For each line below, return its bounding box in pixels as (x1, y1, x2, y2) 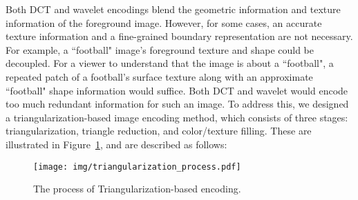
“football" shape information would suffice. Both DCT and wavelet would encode (6, 83, 348, 97)
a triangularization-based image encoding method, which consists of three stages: (6, 110, 348, 124)
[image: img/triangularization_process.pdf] (33, 161, 241, 172)
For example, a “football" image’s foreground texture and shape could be (6, 42, 314, 57)
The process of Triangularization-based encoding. (33, 181, 241, 196)
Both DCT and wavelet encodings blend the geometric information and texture (6, 2, 341, 16)
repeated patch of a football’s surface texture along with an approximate (6, 69, 313, 83)
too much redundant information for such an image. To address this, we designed (6, 97, 349, 111)
